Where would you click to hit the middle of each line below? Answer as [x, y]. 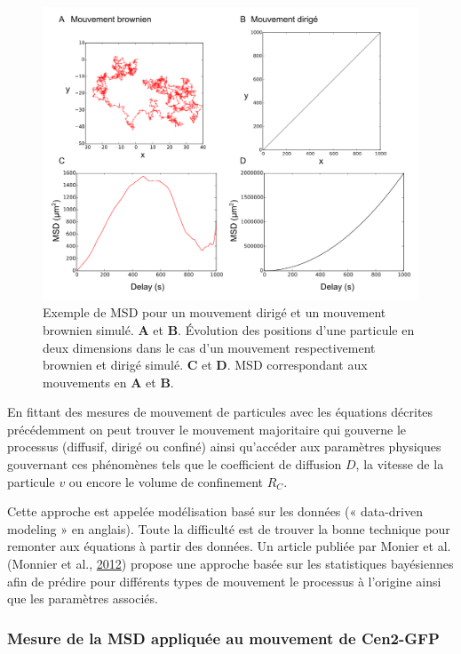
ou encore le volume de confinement [166, 481]
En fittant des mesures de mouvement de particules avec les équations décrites [220, 412]
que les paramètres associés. [83, 598]
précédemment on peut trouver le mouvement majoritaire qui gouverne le [207, 429]
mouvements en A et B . [108, 382]
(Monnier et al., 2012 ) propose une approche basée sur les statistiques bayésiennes [230, 564]
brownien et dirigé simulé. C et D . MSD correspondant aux [205, 365]
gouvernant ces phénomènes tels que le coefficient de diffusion [175, 464]
